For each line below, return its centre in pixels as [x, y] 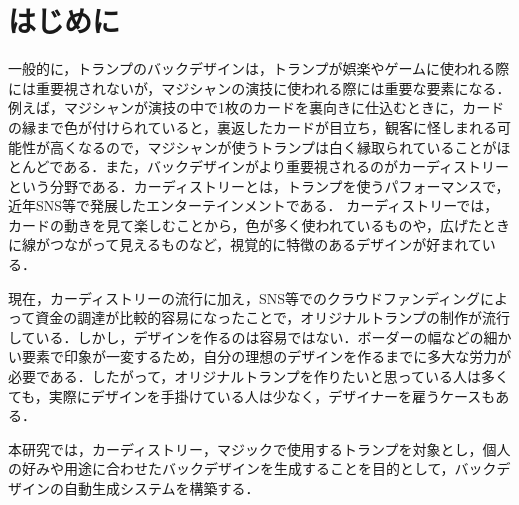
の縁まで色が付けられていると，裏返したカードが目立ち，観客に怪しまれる [253, 126]
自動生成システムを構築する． [161, 488]
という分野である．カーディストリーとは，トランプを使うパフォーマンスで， [259, 185]
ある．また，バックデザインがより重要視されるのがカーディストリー [286, 166]
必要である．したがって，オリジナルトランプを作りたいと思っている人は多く [259, 376]
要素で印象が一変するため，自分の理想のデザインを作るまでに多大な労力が [266, 356]
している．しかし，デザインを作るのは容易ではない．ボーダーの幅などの [246, 336]
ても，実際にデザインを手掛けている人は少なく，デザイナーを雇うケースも [252, 395]
